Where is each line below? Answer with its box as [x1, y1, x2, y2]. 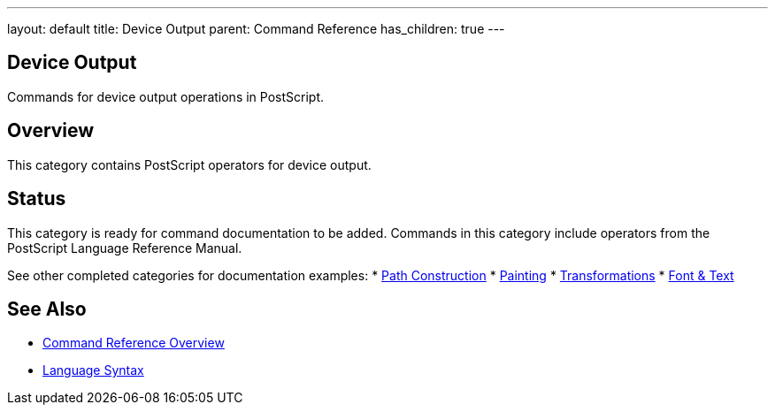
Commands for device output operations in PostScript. [7, 88, 325, 104]
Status [7, 187, 66, 210]
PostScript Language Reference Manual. [7, 240, 242, 256]
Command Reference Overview [42, 335, 225, 351]
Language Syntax [42, 362, 144, 378]
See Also [7, 297, 87, 320]
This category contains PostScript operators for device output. [7, 156, 372, 172]
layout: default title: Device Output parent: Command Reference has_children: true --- [7, 21, 505, 36]
